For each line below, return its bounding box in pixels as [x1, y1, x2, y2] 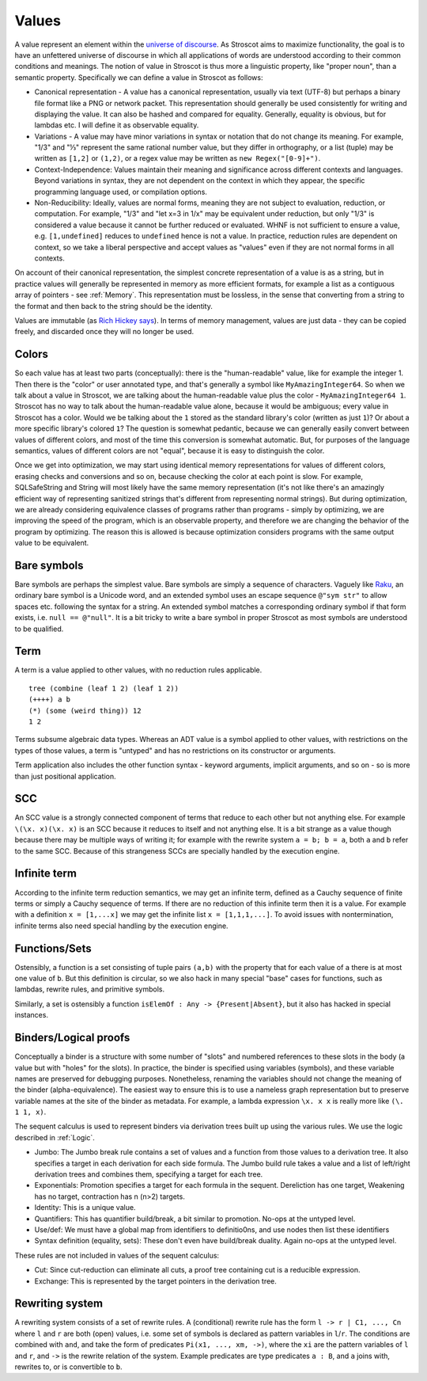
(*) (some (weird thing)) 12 [28, 706, 142, 715]
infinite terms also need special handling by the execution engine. [14, 921, 229, 930]
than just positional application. [14, 771, 116, 781]
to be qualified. [14, 624, 64, 633]
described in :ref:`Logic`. [14, 1132, 95, 1142]
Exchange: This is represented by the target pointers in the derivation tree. [34, 1276, 277, 1286]
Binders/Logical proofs [14, 1031, 130, 1044]
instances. [14, 1010, 49, 1020]
